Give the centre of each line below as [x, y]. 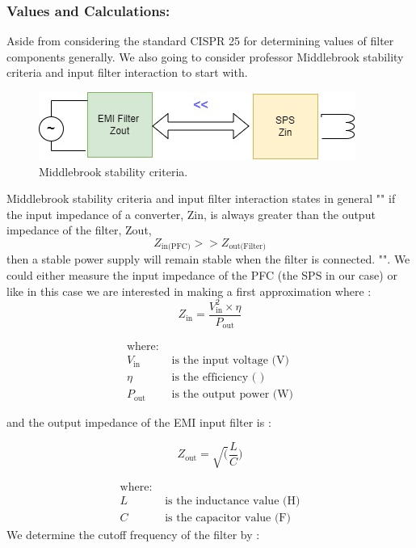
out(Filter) [247, 247]
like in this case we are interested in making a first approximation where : [189, 291]
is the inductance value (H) [233, 501]
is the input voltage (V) [230, 361]
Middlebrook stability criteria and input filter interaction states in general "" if [201, 198]
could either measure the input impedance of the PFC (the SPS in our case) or [202, 275]
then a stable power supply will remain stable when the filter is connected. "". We [208, 259]
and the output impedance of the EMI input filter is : [139, 422]
